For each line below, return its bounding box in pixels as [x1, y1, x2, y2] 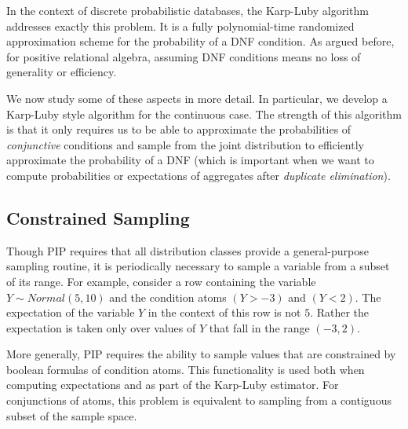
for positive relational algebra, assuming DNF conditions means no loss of [6, 48, 361, 64]
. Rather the [310, 304, 370, 321]
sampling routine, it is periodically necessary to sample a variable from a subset [6, 258, 390, 274]
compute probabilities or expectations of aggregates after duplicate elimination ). [6, 167, 391, 183]
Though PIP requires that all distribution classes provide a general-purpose [6, 242, 369, 258]
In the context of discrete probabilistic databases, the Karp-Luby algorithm [6, 2, 369, 18]
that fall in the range [209, 319, 310, 335]
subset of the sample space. [6, 407, 137, 423]
